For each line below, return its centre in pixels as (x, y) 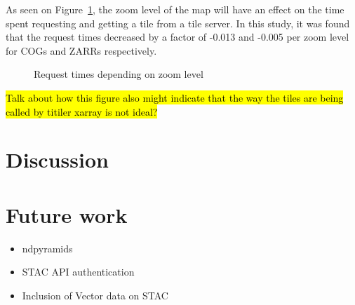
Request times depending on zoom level (119, 74)
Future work (67, 214)
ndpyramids (47, 248)
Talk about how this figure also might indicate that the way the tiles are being (175, 97)
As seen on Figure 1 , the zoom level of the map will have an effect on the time (175, 9)
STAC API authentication (78, 272)
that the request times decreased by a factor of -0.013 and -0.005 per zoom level (177, 37)
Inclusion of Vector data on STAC (95, 295)
